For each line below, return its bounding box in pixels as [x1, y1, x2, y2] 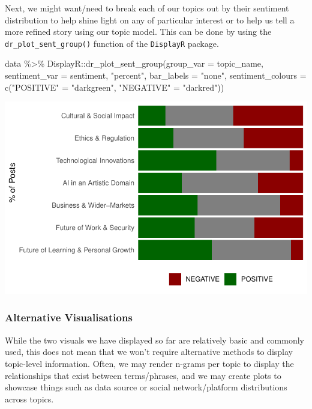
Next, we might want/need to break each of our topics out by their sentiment [5, 2, 289, 14]
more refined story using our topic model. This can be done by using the [5, 25, 272, 38]
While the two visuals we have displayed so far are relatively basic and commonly [5, 333, 305, 346]
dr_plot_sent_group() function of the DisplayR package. [5, 37, 219, 49]
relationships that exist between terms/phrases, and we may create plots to [5, 369, 281, 381]
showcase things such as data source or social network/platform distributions [5, 381, 287, 393]
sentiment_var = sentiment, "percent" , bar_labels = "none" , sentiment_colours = [5, 69, 307, 82]
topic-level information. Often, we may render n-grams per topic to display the [5, 357, 294, 369]
